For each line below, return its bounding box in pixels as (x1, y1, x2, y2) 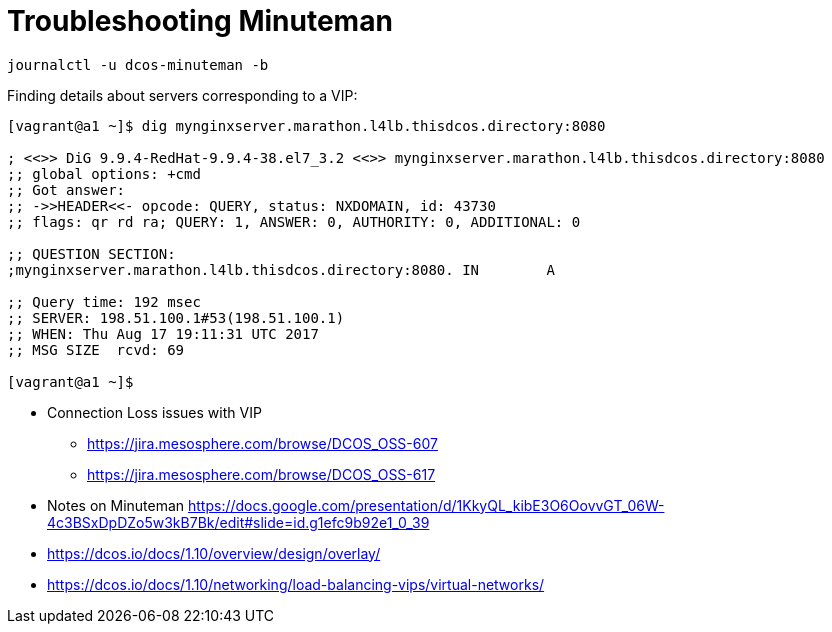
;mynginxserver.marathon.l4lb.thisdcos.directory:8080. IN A (7, 261, 555, 278)
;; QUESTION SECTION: (7, 245, 176, 262)
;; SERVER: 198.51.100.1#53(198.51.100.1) (7, 309, 345, 326)
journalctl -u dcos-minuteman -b (7, 56, 269, 73)
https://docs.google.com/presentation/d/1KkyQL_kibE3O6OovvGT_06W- (188, 496, 665, 514)
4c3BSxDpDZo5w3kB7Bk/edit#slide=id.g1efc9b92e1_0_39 (47, 513, 430, 531)
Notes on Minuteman (47, 496, 185, 514)
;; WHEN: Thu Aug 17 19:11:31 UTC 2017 (7, 325, 319, 342)
